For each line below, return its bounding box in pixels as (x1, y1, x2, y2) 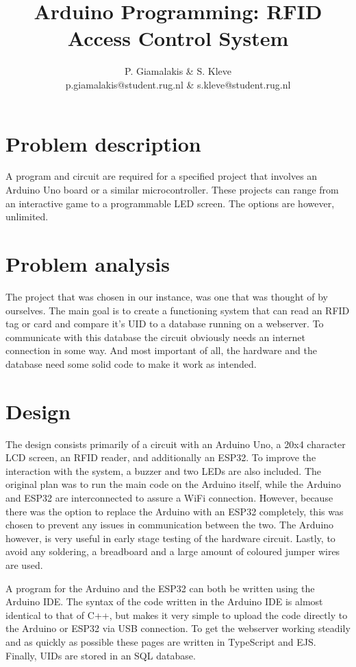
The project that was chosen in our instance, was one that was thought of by (5, 289, 328, 303)
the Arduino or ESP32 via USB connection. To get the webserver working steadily (5, 621, 351, 635)
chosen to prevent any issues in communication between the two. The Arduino (5, 517, 334, 532)
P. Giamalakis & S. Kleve (125, 64, 231, 78)
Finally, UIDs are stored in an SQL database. (5, 648, 196, 662)
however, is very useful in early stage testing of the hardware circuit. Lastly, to (5, 530, 335, 545)
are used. (5, 557, 43, 572)
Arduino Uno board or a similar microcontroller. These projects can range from (5, 183, 339, 197)
